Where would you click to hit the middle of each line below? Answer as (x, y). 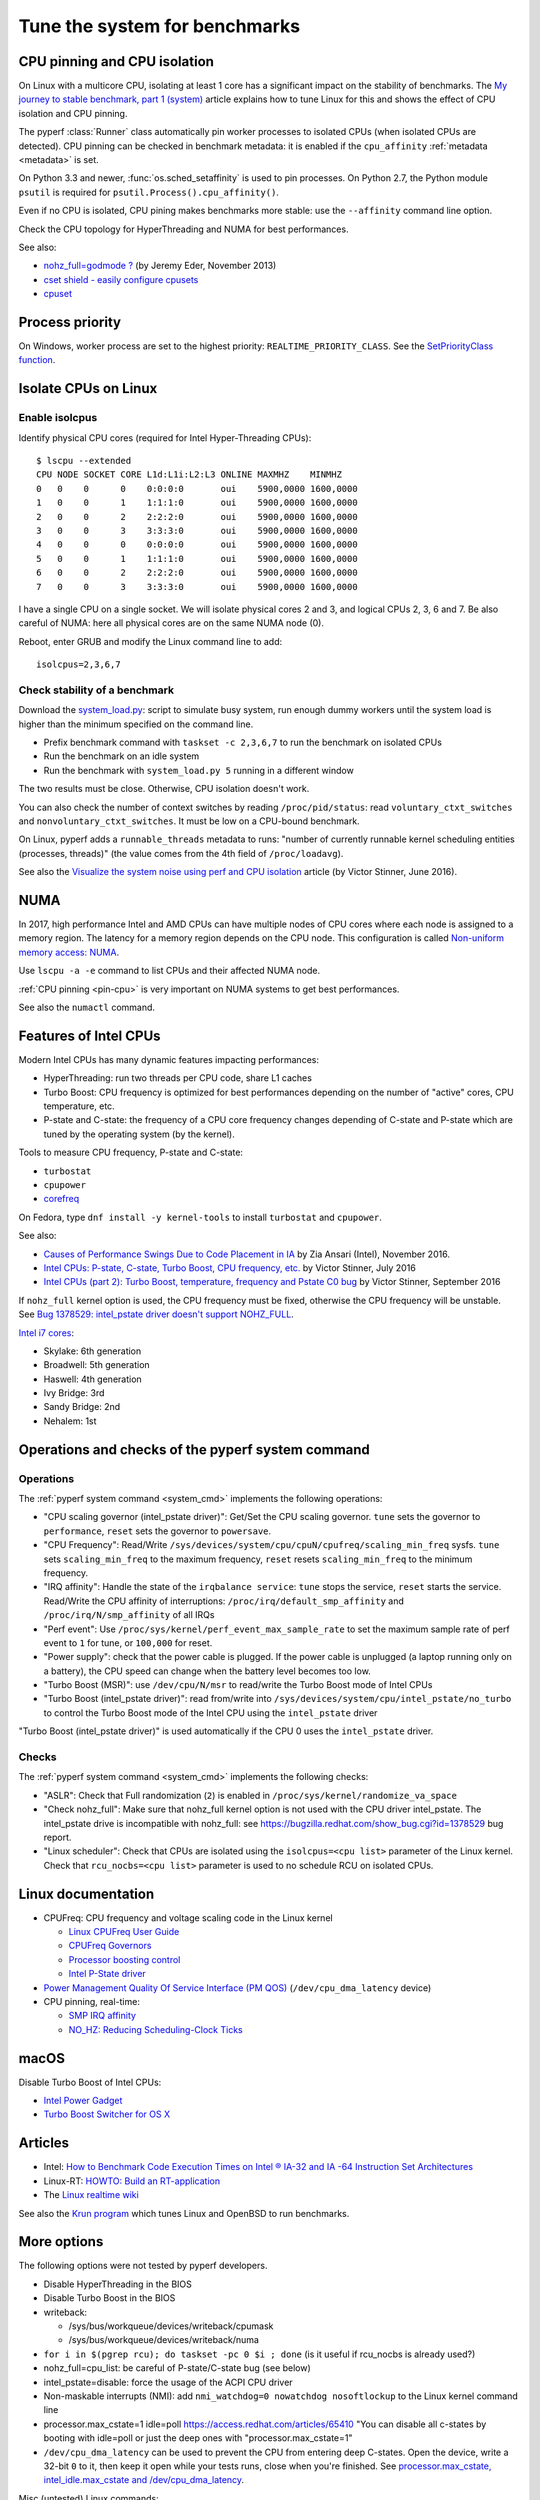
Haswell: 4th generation (92, 1379)
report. (57, 1837)
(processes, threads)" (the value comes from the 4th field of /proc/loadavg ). (181, 853)
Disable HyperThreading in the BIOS (117, 2284)
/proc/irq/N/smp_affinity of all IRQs (129, 1615)
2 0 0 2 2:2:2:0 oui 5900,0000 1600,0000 (197, 516)
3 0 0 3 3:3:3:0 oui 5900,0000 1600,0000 (197, 530)
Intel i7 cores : (46, 1332)
